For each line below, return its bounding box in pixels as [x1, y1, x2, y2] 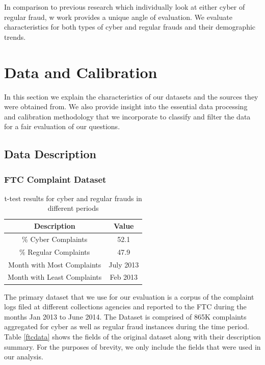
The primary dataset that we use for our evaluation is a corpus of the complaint [4, 291, 254, 302]
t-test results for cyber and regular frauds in [4, 192, 142, 203]
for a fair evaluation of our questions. [4, 121, 120, 132]
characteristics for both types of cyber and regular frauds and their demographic [4, 21, 256, 32]
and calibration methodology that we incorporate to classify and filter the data [4, 111, 251, 121]
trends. [4, 31, 26, 42]
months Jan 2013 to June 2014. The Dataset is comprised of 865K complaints [4, 311, 247, 322]
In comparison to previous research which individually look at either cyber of [4, 2, 245, 12]
